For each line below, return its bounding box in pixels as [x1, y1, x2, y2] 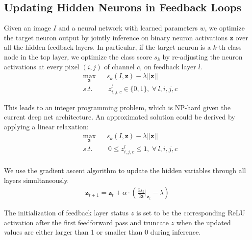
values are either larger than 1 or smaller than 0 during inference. [4, 227, 201, 237]
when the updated [176, 217, 231, 227]
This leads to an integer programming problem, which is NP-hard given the [4, 102, 231, 112]
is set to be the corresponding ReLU [136, 208, 245, 218]
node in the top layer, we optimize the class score [4, 51, 152, 61]
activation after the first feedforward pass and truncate [4, 217, 169, 227]
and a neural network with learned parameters [58, 23, 198, 33]
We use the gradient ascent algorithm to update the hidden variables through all [4, 165, 246, 176]
